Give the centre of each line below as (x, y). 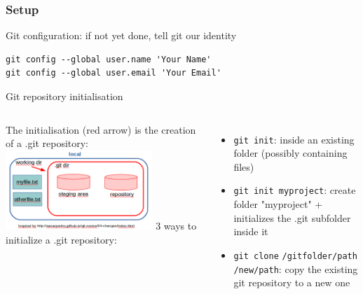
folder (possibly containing (290, 153)
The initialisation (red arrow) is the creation (101, 129)
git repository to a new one (292, 282)
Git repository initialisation (64, 96)
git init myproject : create (295, 190)
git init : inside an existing (294, 139)
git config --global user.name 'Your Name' (109, 59)
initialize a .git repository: (61, 239)
